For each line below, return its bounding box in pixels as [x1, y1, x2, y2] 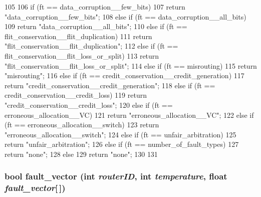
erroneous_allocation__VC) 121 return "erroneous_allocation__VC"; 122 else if [5, 109, 254, 120]
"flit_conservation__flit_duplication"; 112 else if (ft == [5, 41, 178, 51]
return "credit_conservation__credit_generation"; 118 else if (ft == [5, 80, 215, 90]
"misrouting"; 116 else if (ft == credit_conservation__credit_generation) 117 [5, 70, 244, 81]
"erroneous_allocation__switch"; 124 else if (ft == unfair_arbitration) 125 [5, 129, 236, 139]
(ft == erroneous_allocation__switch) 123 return [5, 119, 159, 130]
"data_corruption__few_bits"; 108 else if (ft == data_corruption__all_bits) [5, 11, 246, 22]
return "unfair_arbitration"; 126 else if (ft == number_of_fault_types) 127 [5, 139, 239, 149]
